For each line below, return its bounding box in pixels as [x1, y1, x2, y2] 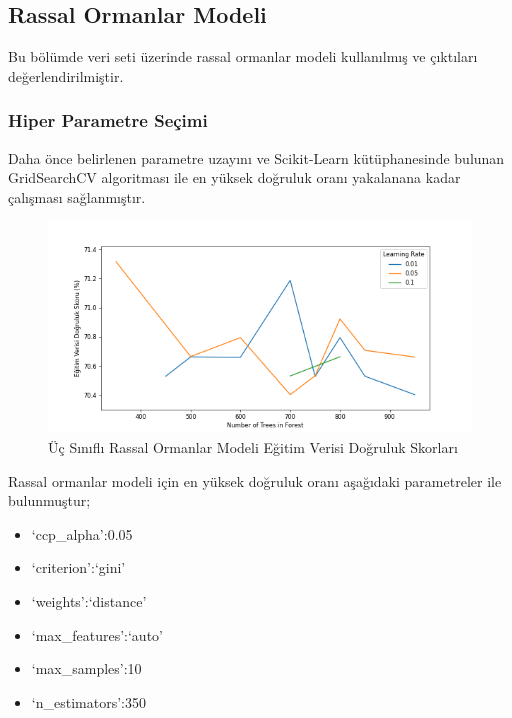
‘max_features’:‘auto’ [31, 624, 163, 645]
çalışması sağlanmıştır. [8, 186, 146, 207]
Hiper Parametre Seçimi [8, 108, 208, 133]
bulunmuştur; [8, 490, 91, 511]
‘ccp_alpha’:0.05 [31, 523, 133, 544]
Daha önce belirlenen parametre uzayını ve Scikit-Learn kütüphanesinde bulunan [8, 147, 505, 168]
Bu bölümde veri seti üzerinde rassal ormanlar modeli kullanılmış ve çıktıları [8, 46, 478, 67]
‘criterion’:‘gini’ [31, 557, 126, 578]
